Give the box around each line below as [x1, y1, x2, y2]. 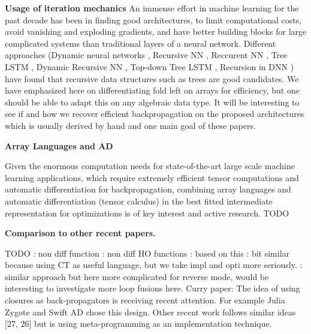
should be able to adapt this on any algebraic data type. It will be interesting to [5, 95, 300, 108]
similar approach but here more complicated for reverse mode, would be [5, 270, 269, 282]
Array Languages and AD [5, 139, 113, 152]
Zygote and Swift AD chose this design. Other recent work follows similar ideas [5, 305, 296, 318]
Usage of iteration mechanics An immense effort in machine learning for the [5, 2, 299, 14]
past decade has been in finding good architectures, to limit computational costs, [5, 13, 302, 26]
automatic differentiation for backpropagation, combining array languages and [5, 183, 291, 195]
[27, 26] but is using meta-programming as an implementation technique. [5, 317, 272, 330]
